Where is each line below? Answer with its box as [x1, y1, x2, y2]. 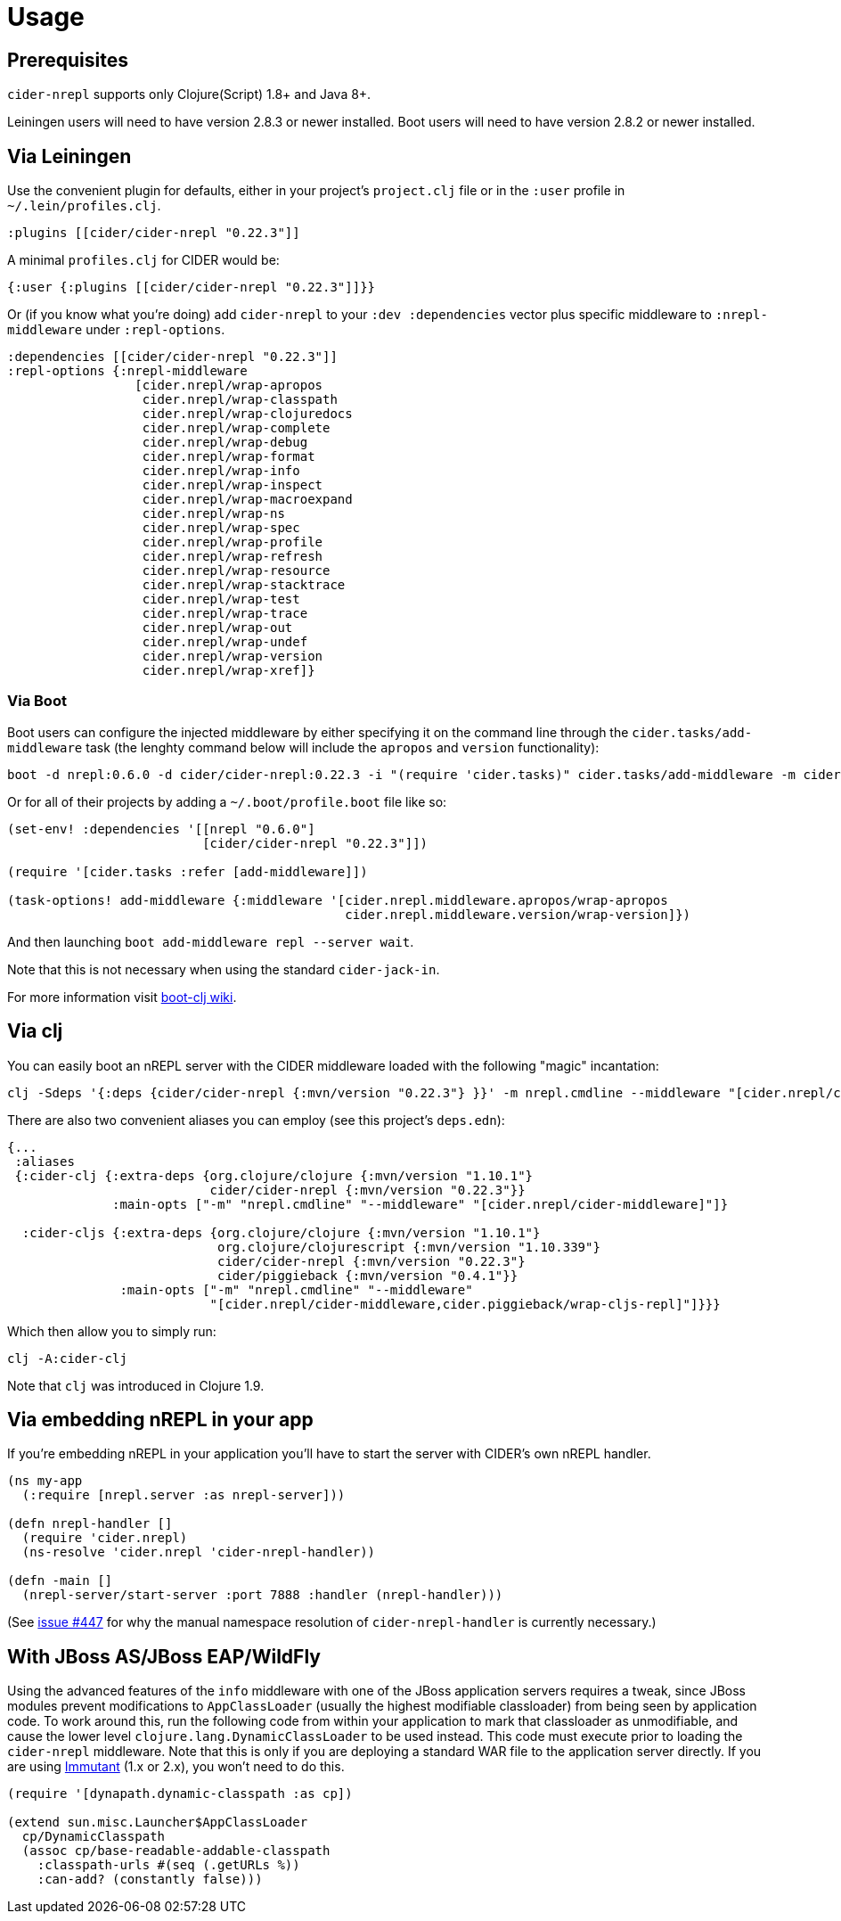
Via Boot [7, 692, 67, 710]
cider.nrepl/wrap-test [142, 592, 300, 607]
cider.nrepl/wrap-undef [142, 635, 308, 650]
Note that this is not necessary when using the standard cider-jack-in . [7, 961, 440, 977]
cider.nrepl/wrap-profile [142, 535, 323, 550]
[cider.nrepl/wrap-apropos [135, 378, 323, 393]
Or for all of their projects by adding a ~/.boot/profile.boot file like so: [7, 793, 447, 809]
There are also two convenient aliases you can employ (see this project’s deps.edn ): [7, 1112, 505, 1128]
